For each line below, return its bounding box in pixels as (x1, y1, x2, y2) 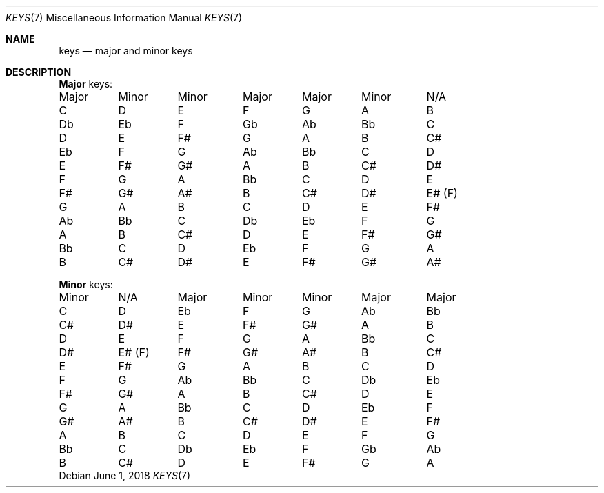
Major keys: (59, 78, 113, 90)
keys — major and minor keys (59, 45, 193, 57)
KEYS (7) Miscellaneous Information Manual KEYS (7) (6, 12, 243, 23)
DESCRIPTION (6, 66, 72, 78)
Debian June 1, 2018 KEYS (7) (59, 470, 191, 481)
